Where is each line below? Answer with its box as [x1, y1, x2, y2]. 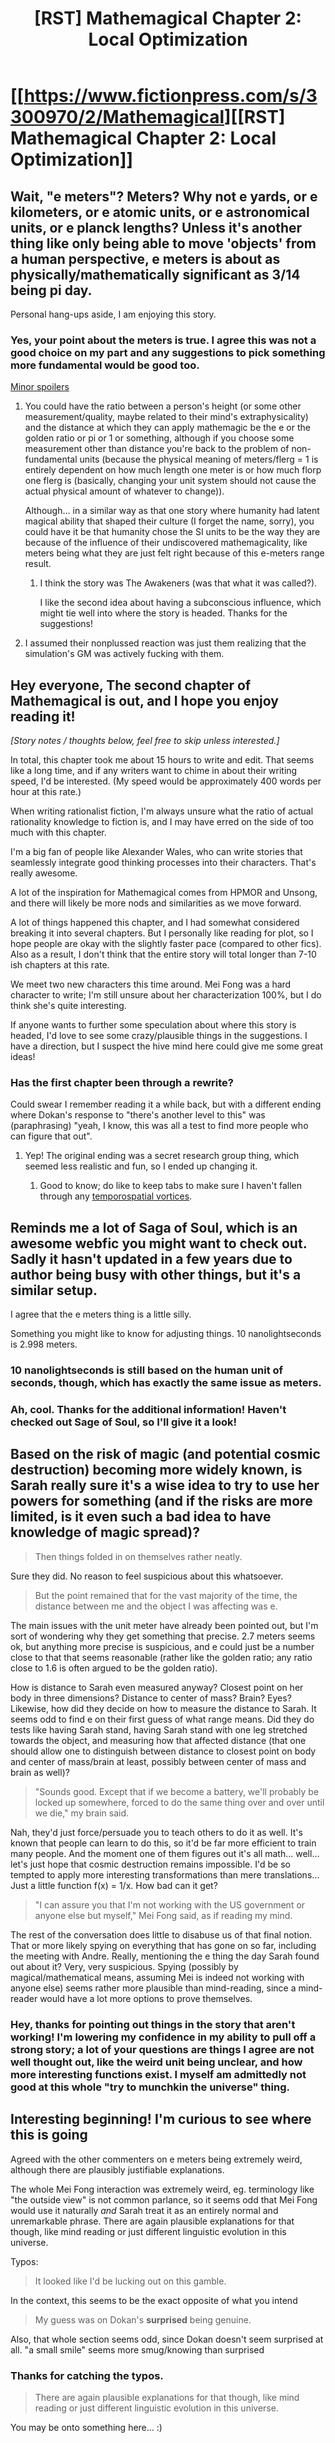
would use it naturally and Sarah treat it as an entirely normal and [10, 2204, 279, 2216]
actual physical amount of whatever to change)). [24, 485, 225, 497]
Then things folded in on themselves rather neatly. [34, 1550, 243, 1562]
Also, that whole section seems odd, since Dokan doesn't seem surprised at [10, 2333, 324, 2345]
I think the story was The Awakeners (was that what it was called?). [39, 577, 318, 589]
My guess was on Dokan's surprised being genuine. [34, 2313, 252, 2326]
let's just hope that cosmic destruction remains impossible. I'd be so [10, 1858, 291, 1870]
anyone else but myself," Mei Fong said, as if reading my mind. [34, 1909, 293, 1921]
